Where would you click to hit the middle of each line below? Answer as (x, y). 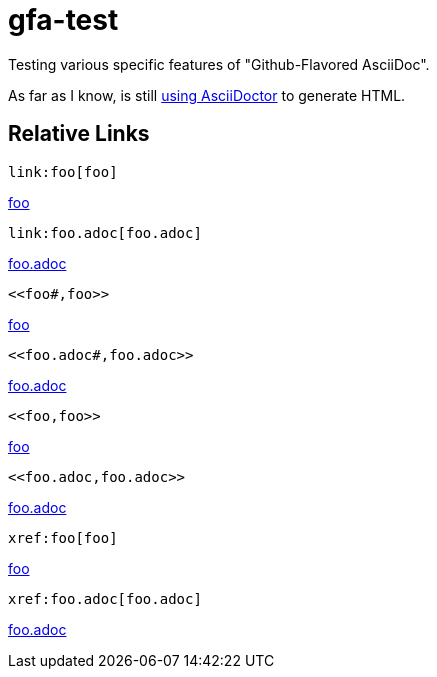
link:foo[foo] (63, 171)
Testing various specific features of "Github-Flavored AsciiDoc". (219, 64)
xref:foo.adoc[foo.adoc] (105, 598)
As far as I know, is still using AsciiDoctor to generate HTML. (207, 95)
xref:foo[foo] (63, 537)
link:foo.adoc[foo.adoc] (105, 232)
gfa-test (63, 20)
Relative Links (79, 134)
